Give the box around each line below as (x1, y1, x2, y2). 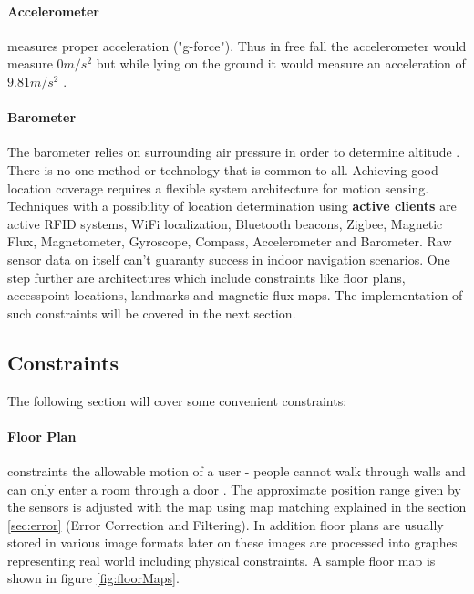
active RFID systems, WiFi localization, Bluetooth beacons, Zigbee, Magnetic (7, 214, 443, 233)
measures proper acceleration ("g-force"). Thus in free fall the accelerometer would (7, 36, 467, 55)
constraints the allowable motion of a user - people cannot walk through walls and (7, 461, 466, 480)
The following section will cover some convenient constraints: (7, 391, 347, 410)
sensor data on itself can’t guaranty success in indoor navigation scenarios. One (7, 249, 450, 268)
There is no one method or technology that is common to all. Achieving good (7, 160, 438, 179)
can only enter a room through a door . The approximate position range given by (7, 479, 461, 498)
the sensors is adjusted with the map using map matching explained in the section (7, 497, 467, 516)
